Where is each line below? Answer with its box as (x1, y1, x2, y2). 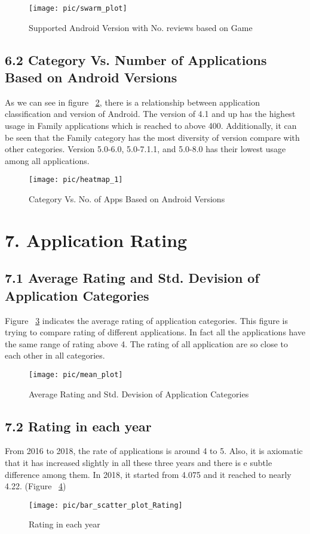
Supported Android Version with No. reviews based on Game (29, 21, 253, 33)
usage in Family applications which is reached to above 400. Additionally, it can (5, 119, 297, 132)
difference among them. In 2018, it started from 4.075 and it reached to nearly (5, 468, 291, 480)
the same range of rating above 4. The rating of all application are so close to (5, 337, 288, 350)
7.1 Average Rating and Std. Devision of (5, 268, 259, 287)
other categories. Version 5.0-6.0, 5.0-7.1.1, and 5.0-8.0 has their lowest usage (5, 143, 286, 155)
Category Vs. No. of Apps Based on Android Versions (29, 193, 225, 205)
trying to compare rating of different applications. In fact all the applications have (5, 326, 306, 338)
